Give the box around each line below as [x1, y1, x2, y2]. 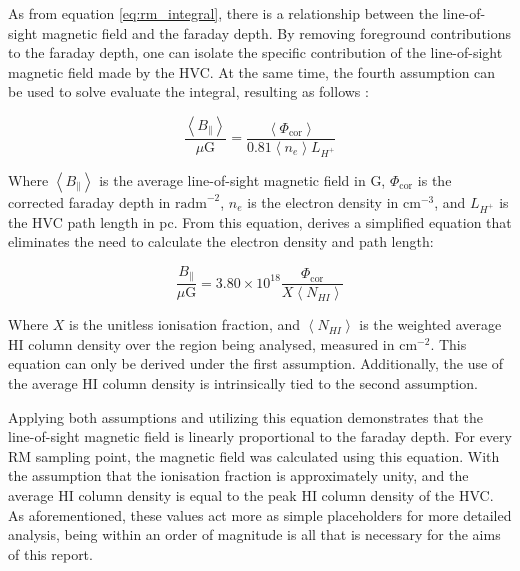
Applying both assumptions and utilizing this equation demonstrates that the [8, 406, 484, 427]
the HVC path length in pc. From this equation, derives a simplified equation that [8, 211, 512, 232]
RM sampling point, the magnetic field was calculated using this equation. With [8, 445, 500, 466]
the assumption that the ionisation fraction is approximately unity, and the [8, 465, 469, 486]
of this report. [8, 543, 93, 564]
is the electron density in [247, 191, 399, 212]
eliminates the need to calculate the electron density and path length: [8, 231, 434, 252]
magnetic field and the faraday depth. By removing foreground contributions [41, 22, 512, 43]
